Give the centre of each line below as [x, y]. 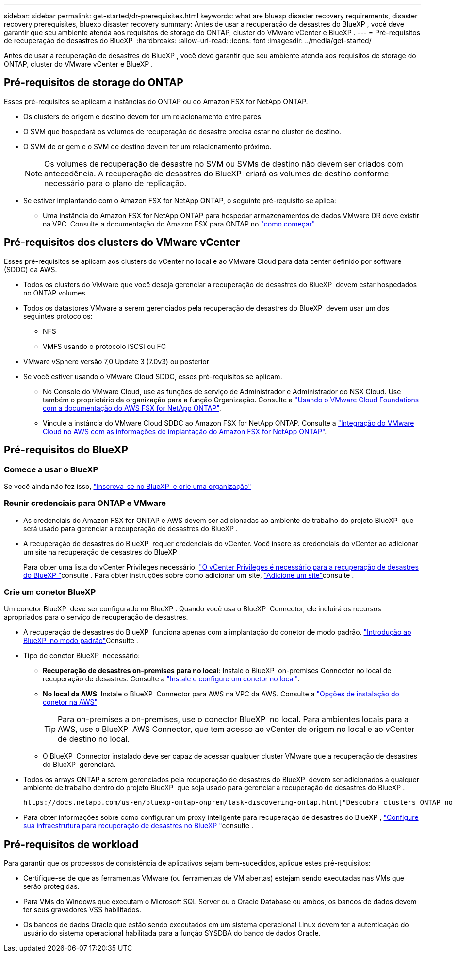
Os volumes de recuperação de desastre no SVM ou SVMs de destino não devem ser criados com [224, 164]
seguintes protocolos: [58, 316]
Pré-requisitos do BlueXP [66, 450]
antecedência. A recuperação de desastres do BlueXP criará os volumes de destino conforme [217, 173]
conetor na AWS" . [71, 702]
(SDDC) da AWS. [31, 269]
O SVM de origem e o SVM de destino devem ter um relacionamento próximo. [147, 146]
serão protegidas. [51, 886]
